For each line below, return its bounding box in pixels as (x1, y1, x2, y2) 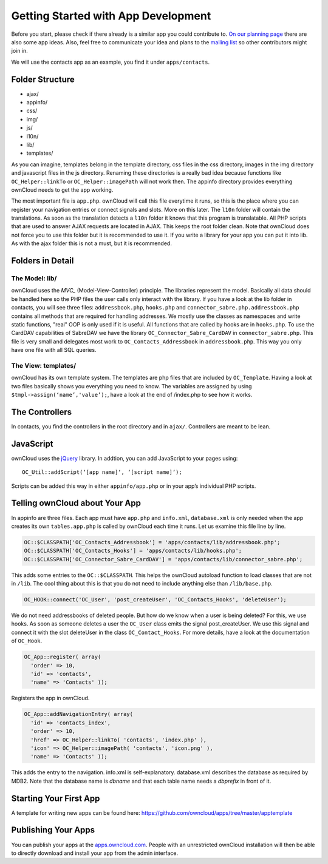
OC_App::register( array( (24, 653, 101, 661)
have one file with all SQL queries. (11, 346, 97, 354)
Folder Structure (11, 74, 75, 84)
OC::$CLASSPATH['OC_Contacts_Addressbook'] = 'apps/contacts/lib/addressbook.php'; (24, 539, 281, 545)
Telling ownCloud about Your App (11, 498, 141, 508)
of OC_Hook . (11, 637, 43, 644)
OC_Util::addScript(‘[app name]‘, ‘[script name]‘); (22, 469, 182, 476)
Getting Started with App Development (11, 9, 211, 22)
